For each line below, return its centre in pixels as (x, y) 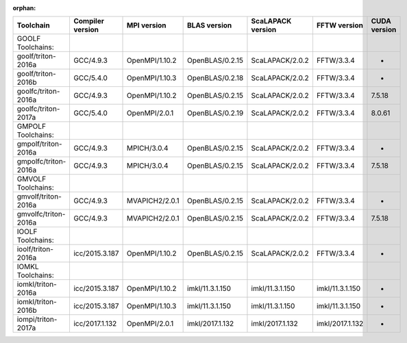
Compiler (88, 21)
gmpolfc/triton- (41, 162)
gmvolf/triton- (39, 196)
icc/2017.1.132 (95, 324)
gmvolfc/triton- (41, 214)
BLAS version (210, 25)
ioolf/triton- (35, 249)
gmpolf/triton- (39, 144)
